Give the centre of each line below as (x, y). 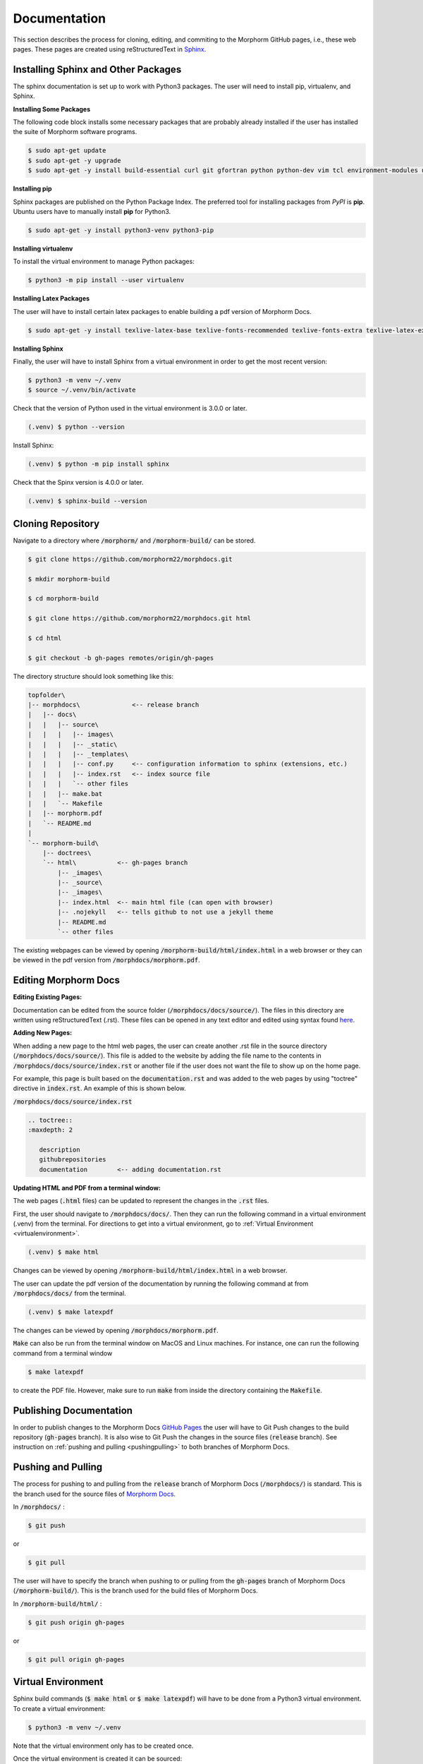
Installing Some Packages (52, 109)
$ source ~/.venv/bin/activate (82, 390)
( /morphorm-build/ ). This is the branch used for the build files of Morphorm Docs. (136, 1590)
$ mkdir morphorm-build (69, 579)
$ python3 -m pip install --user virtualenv (106, 280)
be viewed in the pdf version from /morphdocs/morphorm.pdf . (106, 960)
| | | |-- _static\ (73, 744)
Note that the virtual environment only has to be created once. (103, 1746)
